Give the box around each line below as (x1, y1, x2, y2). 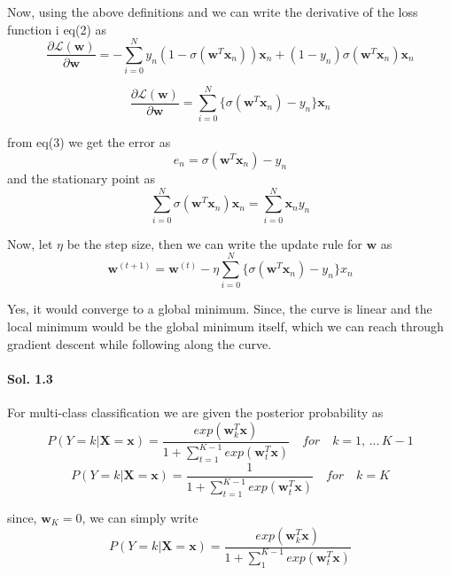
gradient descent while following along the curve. (7, 334, 272, 353)
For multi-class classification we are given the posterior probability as (7, 403, 384, 422)
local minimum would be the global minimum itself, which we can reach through (7, 317, 444, 336)
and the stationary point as (7, 169, 156, 188)
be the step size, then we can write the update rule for (66, 234, 362, 253)
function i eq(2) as (7, 19, 107, 38)
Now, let (7, 234, 53, 253)
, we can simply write (82, 509, 198, 527)
